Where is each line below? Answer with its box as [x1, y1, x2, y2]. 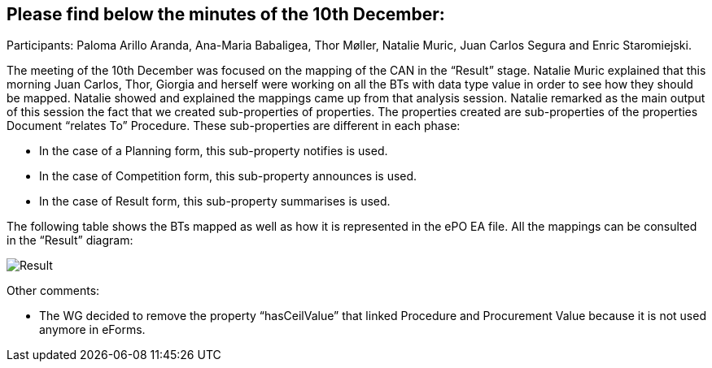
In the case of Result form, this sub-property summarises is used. [39, 194, 391, 209]
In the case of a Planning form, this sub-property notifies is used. [39, 144, 388, 158]
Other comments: [7, 284, 100, 298]
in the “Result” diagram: [7, 233, 133, 248]
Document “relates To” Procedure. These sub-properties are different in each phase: [7, 119, 461, 133]
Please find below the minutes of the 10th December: [7, 4, 445, 24]
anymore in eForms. [39, 323, 146, 337]
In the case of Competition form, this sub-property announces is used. [39, 169, 417, 184]
